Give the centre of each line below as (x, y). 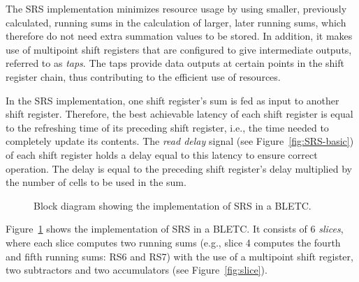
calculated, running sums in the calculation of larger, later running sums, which (176, 22)
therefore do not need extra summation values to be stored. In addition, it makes (179, 36)
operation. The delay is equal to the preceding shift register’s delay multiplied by (179, 168)
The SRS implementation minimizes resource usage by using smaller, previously (176, 8)
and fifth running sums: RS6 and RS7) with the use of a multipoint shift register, (179, 256)
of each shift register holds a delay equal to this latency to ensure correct (162, 154)
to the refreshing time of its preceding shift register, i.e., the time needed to (167, 127)
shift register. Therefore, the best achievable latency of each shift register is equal (179, 114)
